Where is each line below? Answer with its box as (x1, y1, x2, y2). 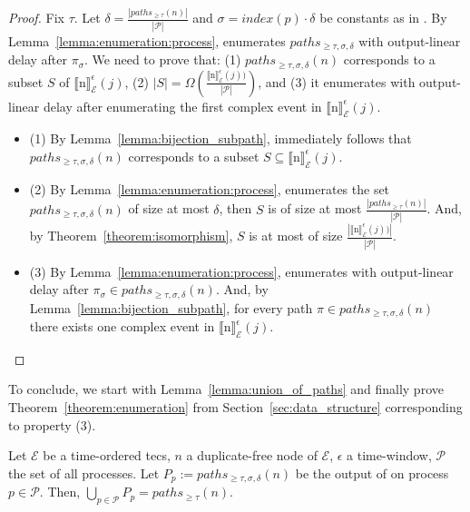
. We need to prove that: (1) (84, 50, 241, 69)
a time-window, (347, 446, 432, 465)
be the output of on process (295, 463, 449, 482)
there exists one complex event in (29, 317, 215, 336)
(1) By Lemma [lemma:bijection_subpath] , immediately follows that (29, 129, 412, 148)
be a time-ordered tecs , (43, 446, 171, 465)
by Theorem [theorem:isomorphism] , (29, 226, 233, 245)
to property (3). (8, 415, 96, 434)
